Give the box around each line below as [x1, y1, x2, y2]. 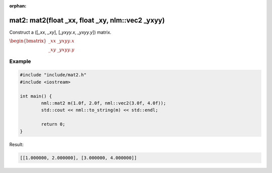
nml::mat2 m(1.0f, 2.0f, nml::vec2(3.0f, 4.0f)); [41, 101, 166, 106]
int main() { [20, 93, 52, 99]
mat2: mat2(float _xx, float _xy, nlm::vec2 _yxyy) [9, 16, 165, 25]
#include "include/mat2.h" [20, 72, 87, 78]
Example [9, 58, 31, 65]
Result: [9, 141, 24, 147]
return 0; [41, 121, 65, 127]
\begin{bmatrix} [9, 38, 47, 44]
